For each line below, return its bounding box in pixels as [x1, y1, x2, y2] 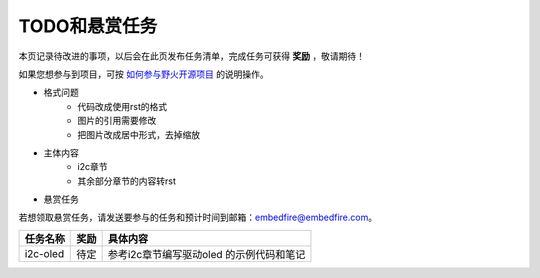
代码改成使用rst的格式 [77, 100, 168, 112]
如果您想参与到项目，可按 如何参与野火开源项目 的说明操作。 [18, 68, 269, 80]
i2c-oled [24, 246, 65, 260]
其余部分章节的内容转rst [77, 175, 177, 187]
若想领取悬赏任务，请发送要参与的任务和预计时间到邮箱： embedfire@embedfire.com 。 [18, 211, 378, 224]
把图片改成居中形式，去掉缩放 [77, 128, 200, 140]
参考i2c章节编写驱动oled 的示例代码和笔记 [107, 247, 306, 261]
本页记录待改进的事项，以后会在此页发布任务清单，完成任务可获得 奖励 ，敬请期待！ [18, 50, 365, 62]
